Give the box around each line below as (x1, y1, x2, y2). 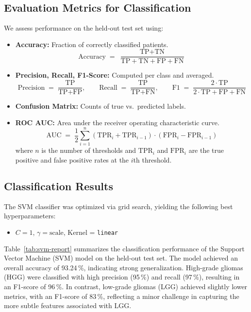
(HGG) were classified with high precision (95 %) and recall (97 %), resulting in (4, 272, 240, 282)
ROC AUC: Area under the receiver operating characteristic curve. (15, 117, 219, 127)
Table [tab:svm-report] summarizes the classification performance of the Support (4, 243, 245, 253)
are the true (188, 145, 224, 155)
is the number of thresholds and (41, 145, 136, 155)
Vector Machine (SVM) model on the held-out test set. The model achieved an (4, 253, 238, 263)
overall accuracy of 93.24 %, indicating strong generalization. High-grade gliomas (4, 262, 243, 272)
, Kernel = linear (63, 227, 118, 237)
